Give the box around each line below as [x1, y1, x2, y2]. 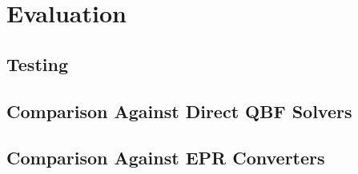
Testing [6, 51, 68, 76]
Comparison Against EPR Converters [6, 145, 325, 170]
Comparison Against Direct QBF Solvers [6, 98, 352, 123]
